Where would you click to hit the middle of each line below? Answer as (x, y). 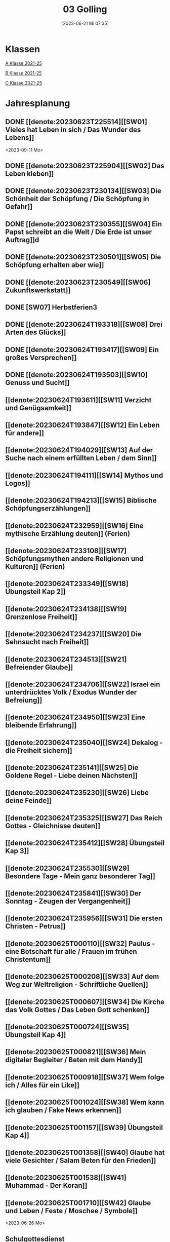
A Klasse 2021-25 (24, 63)
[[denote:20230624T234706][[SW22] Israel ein (83, 684)
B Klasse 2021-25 (24, 73)
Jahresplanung (38, 103)
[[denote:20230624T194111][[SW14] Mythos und (84, 475)
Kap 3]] (17, 851)
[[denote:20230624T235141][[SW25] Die (72, 768)
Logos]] (18, 483)
